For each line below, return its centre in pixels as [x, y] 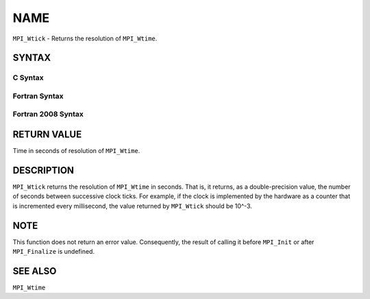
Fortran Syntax [38, 96]
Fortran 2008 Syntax [48, 115]
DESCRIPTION [44, 170]
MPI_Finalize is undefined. [54, 252]
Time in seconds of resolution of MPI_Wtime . [76, 151]
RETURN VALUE [47, 135]
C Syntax [28, 77]
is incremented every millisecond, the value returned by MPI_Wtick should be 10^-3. [133, 206]
